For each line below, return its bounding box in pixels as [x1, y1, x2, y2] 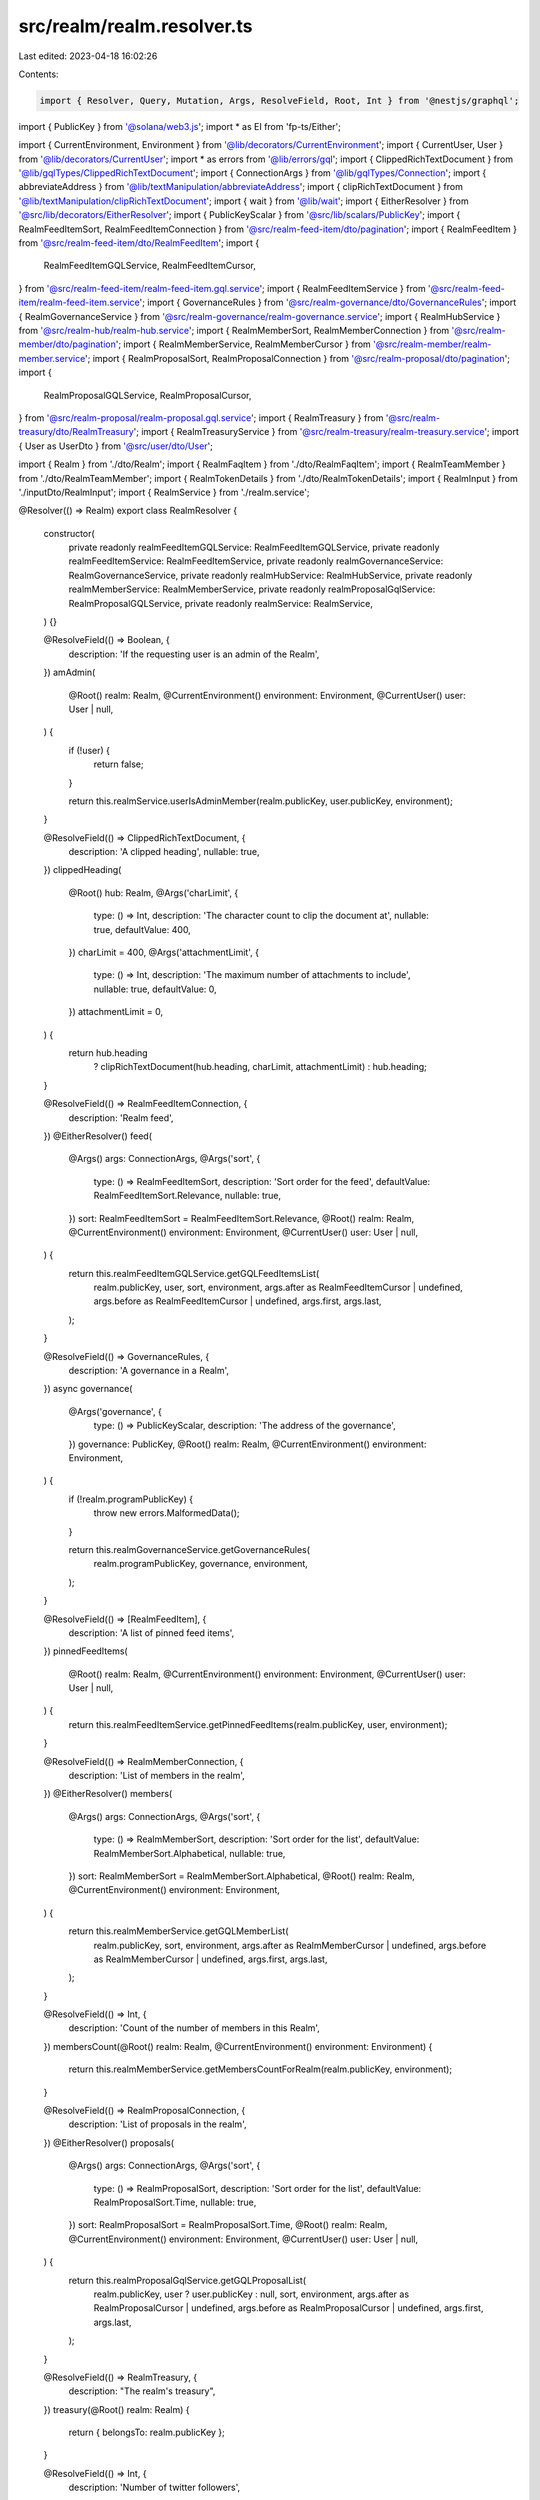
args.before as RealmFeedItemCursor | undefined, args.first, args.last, [93, 1295, 382, 1307]
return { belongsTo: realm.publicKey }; [68, 2426, 225, 2439]
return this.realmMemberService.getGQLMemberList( [68, 1925, 289, 1937]
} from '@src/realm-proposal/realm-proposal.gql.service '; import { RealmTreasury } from [18, 411, 384, 424]
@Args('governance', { [68, 1405, 162, 1417]
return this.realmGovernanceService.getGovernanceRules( [68, 1543, 310, 1555]
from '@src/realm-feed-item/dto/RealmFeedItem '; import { [18, 237, 260, 249]
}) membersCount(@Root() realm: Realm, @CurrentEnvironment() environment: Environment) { [43, 2040, 433, 2052]
